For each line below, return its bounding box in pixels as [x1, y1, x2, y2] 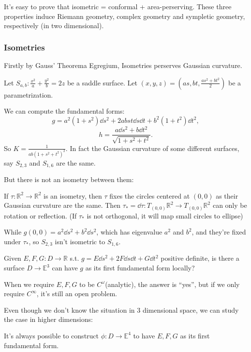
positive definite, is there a [161, 253, 239, 263]
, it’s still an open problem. [36, 288, 117, 299]
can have [52, 263, 78, 272]
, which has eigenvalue [96, 227, 162, 237]
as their [216, 190, 238, 201]
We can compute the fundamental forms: [4, 106, 125, 116]
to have [133, 330, 155, 340]
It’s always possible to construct [4, 330, 99, 340]
